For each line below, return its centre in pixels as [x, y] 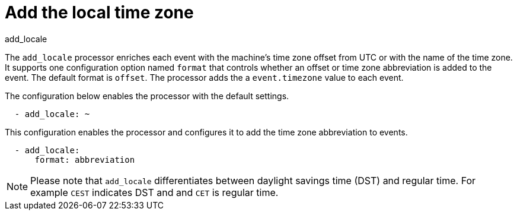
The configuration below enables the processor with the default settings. [147, 96]
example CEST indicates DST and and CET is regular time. [154, 192]
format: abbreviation [85, 159]
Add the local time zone [99, 12]
